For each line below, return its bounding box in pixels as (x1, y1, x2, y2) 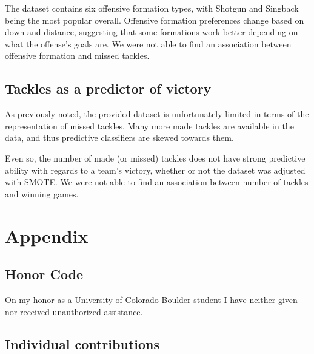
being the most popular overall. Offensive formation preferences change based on (5, 13, 304, 26)
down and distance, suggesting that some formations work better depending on (5, 26, 298, 38)
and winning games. (5, 187, 79, 200)
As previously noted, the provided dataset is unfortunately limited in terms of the (5, 107, 309, 120)
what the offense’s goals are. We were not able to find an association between (5, 37, 292, 50)
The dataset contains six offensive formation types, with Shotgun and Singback (5, 2, 299, 14)
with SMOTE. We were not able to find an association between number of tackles (5, 175, 309, 188)
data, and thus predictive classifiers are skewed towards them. (5, 131, 234, 144)
